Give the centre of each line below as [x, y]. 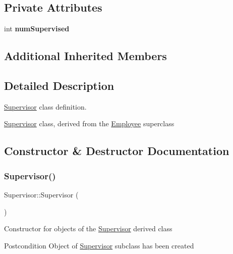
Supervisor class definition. [45, 106]
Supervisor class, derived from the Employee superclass [89, 123]
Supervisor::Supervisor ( [41, 194]
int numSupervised [37, 29]
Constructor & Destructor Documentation [117, 151]
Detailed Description [59, 85]
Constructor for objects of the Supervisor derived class [88, 228]
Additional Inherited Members [85, 56]
